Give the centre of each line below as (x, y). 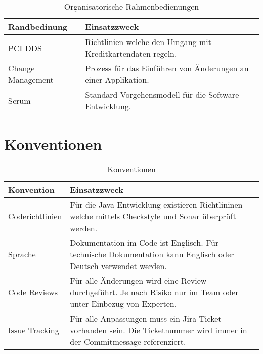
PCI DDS (25, 48)
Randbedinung (38, 27)
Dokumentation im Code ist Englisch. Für (144, 243)
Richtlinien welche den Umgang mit (148, 42)
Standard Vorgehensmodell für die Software (162, 94)
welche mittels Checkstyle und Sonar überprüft (153, 216)
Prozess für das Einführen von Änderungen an (167, 68)
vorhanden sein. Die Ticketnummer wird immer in (159, 330)
